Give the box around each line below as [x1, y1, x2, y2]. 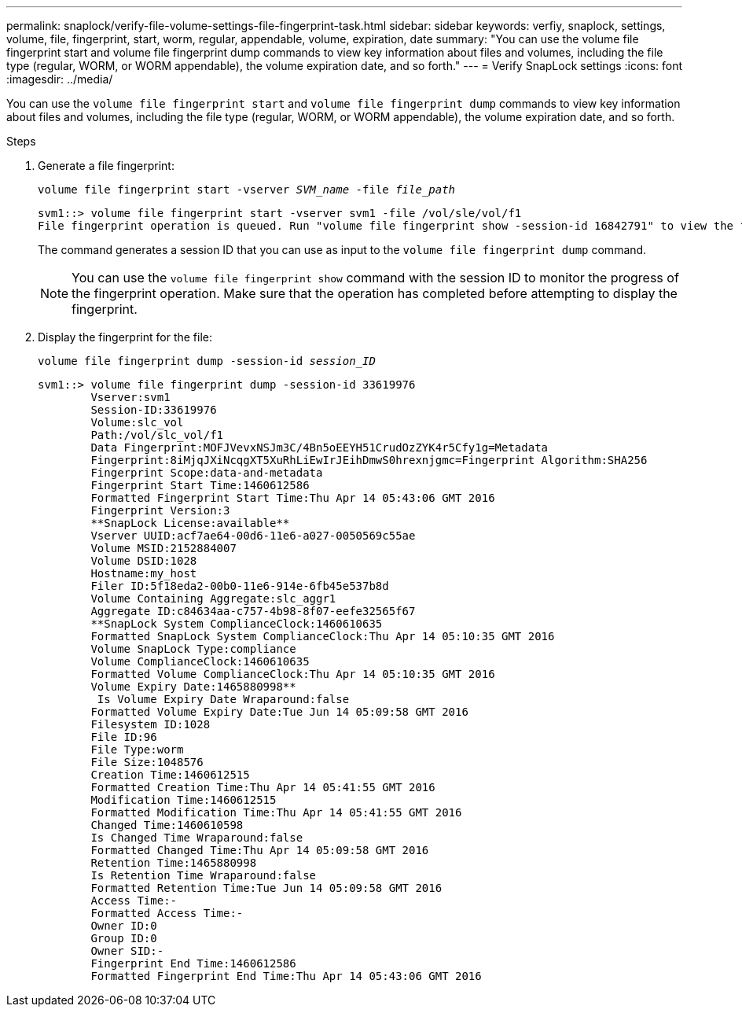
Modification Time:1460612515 [90, 794, 277, 806]
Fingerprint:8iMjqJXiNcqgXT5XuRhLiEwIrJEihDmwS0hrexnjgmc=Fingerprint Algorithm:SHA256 [90, 454, 648, 466]
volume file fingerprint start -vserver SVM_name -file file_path [38, 183, 456, 196]
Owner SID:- [90, 945, 164, 957]
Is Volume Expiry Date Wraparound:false [97, 693, 350, 705]
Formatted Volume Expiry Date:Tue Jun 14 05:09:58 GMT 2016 [90, 705, 468, 718]
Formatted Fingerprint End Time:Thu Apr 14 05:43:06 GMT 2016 [90, 970, 482, 982]
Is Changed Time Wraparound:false [90, 831, 303, 844]
